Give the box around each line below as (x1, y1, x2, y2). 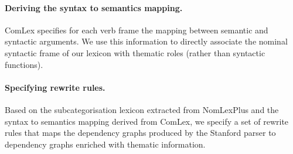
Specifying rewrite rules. (5, 81, 105, 93)
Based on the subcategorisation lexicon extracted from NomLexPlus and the (5, 103, 279, 115)
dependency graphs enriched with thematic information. (5, 138, 206, 150)
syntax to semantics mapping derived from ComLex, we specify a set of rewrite (5, 115, 289, 127)
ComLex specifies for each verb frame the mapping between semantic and (5, 23, 268, 36)
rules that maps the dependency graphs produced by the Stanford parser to (5, 126, 276, 139)
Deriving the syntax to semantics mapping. (5, 1, 183, 13)
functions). (5, 58, 43, 70)
